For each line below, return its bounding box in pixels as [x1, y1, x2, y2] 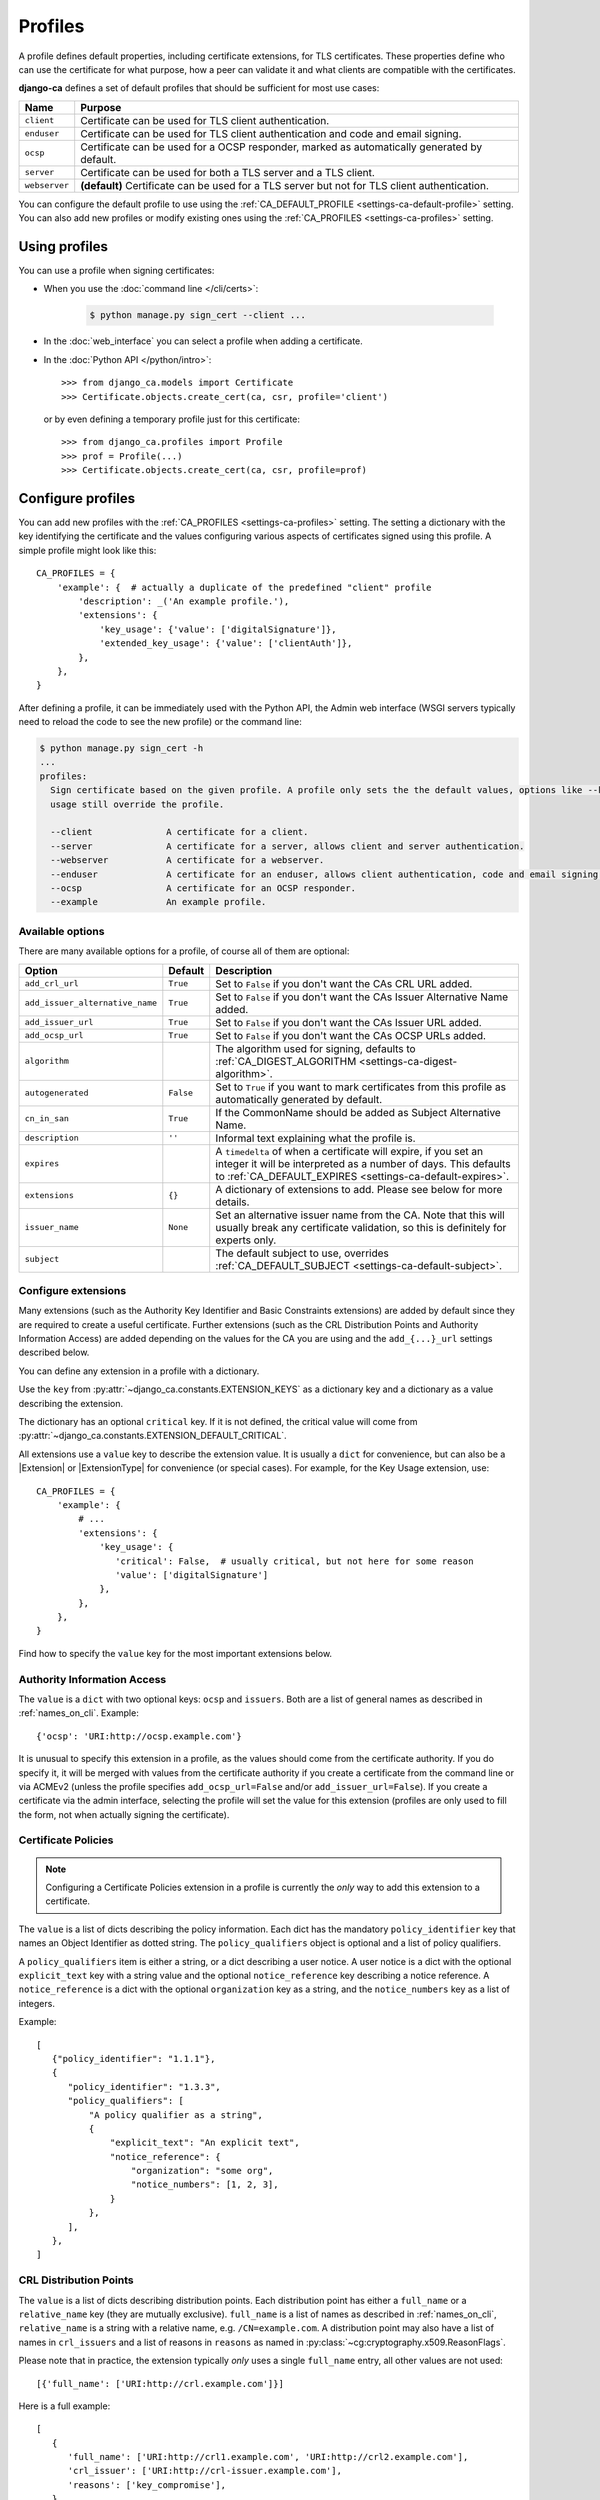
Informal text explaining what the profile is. [215, 1131, 416, 1145]
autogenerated [24, 1088, 89, 1098]
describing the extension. [18, 1397, 124, 1409]
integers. [18, 1997, 55, 2009]
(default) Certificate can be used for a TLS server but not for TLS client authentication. [80, 178, 489, 192]
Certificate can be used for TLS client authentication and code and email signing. [80, 126, 462, 140]
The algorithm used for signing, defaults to [215, 1041, 416, 1055]
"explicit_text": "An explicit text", [110, 2137, 300, 2149]
